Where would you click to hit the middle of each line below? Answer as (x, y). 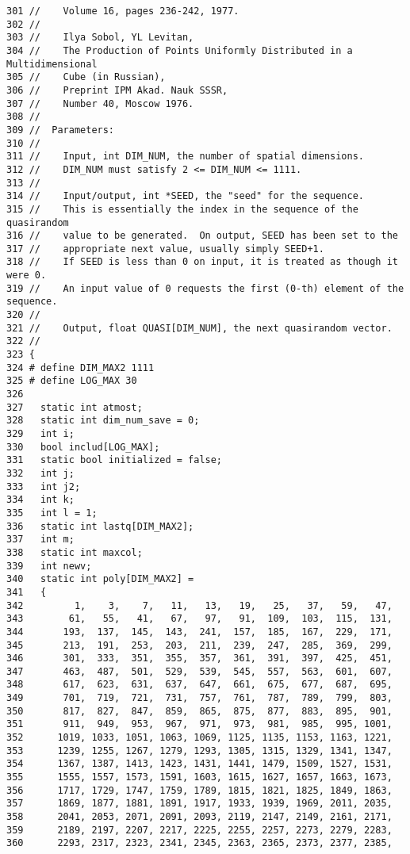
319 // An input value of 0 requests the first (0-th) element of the (205, 288)
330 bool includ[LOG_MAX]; (83, 447)
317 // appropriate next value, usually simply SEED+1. (165, 249)
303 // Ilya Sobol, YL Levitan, (100, 38)
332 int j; (40, 473)
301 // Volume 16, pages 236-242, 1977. (123, 11)
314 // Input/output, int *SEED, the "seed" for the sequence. (186, 196)
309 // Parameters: (61, 130)
